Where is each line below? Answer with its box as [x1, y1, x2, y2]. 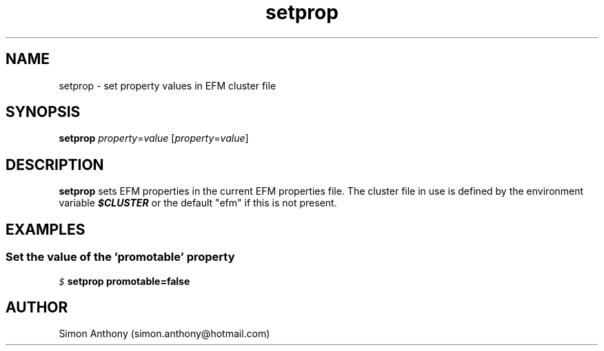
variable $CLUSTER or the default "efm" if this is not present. [59, 197, 337, 209]
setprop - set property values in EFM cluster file [59, 79, 276, 92]
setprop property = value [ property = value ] [59, 132, 249, 145]
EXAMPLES [6, 220, 85, 238]
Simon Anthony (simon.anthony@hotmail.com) [59, 328, 270, 340]
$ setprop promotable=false [59, 275, 190, 287]
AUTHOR [6, 298, 68, 316]
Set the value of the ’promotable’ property [6, 250, 235, 264]
